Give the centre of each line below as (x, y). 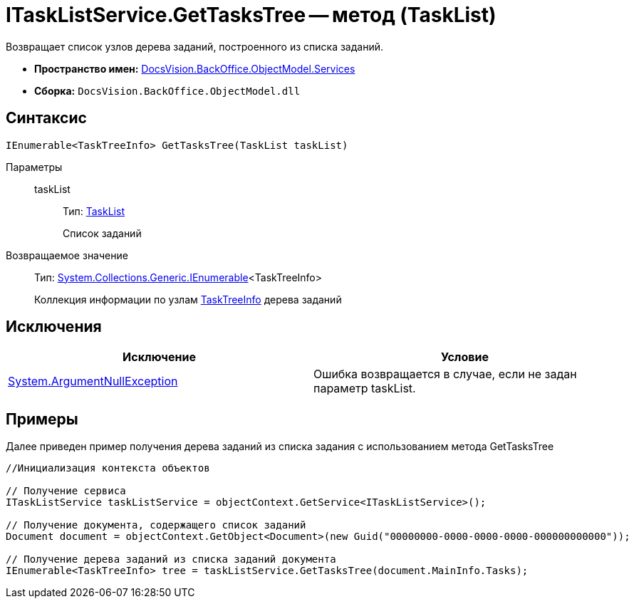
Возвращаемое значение (67, 255)
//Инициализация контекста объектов (108, 468)
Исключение (159, 357)
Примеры (42, 419)
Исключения (54, 327)
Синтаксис (46, 118)
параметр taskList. (365, 389)
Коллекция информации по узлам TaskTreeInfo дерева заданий (188, 299)
